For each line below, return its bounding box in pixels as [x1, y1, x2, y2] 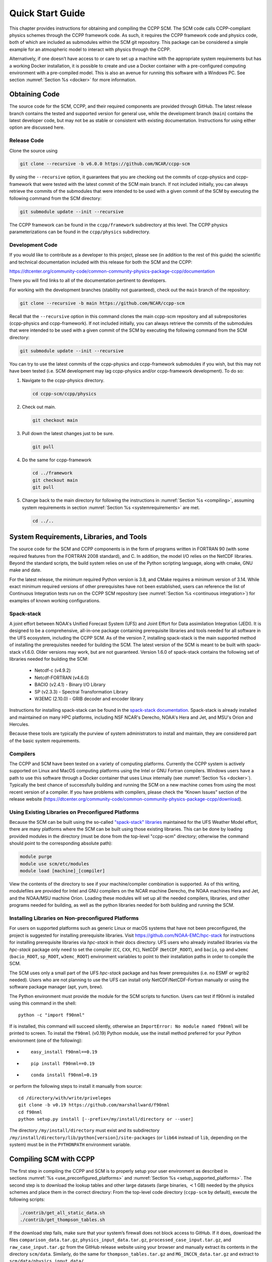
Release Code [9, 137, 44, 144]
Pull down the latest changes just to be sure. [22, 430, 114, 436]
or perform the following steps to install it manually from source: [9, 1083, 143, 1089]
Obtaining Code [9, 90, 60, 98]
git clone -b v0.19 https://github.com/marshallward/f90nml [18, 1102, 170, 1108]
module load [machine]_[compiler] [20, 868, 105, 874]
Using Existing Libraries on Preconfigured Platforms [9, 808, 140, 815]
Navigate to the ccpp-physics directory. [22, 377, 105, 383]
